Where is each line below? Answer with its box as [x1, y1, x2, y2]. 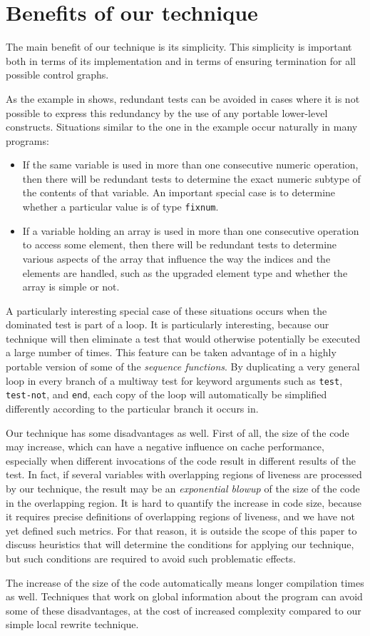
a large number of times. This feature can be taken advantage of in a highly [6, 345, 336, 360]
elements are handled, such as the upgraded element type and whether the [22, 265, 348, 280]
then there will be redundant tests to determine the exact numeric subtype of [22, 171, 361, 186]
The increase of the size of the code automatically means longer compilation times [6, 575, 364, 590]
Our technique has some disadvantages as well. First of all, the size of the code [6, 425, 349, 440]
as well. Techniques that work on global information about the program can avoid [6, 589, 363, 604]
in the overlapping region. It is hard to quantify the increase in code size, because [6, 495, 362, 510]
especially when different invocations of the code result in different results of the [6, 453, 356, 468]
